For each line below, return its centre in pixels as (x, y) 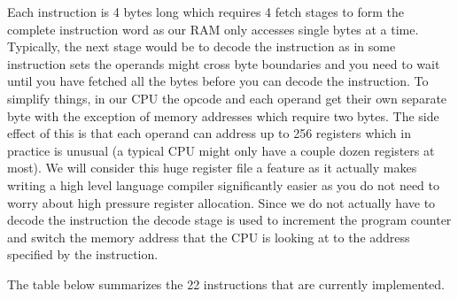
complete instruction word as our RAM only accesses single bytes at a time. (213, 29)
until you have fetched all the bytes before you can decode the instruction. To (218, 81)
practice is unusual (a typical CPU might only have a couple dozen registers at (221, 150)
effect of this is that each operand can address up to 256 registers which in (209, 133)
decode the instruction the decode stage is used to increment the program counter (229, 220)
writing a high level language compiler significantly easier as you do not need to (224, 184)
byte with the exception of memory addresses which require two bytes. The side (223, 115)
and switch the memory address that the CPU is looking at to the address (209, 237)
